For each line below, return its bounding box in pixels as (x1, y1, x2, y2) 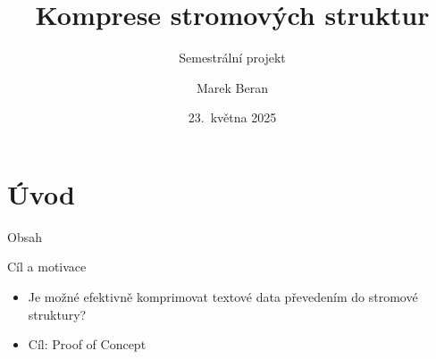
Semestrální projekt (179, 48, 286, 67)
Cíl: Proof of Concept (28, 335, 147, 354)
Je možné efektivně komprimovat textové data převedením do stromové (28, 288, 418, 306)
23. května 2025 (188, 108, 277, 127)
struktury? (28, 305, 87, 323)
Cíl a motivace (7, 257, 87, 276)
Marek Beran (197, 78, 268, 96)
